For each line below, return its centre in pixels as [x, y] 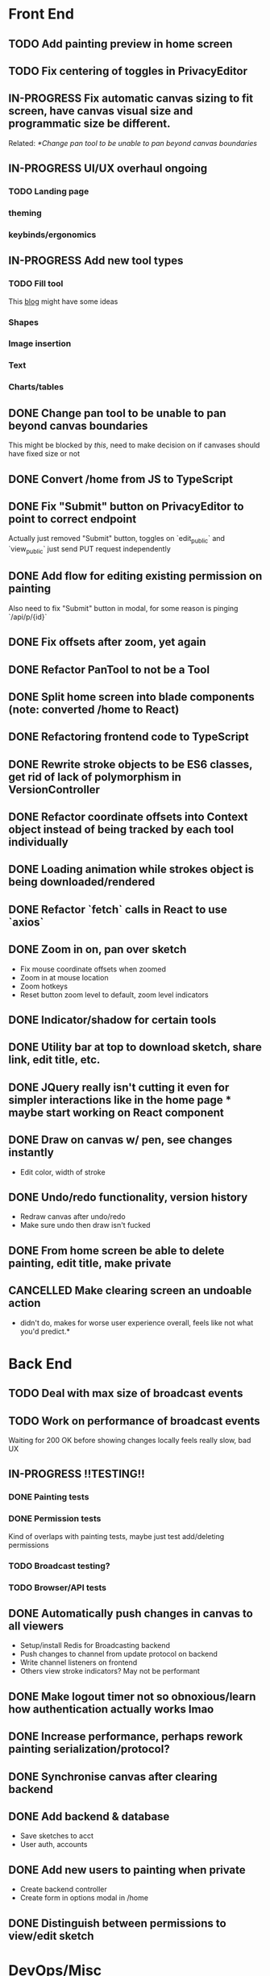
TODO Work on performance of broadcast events [134, 1421]
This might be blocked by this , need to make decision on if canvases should [134, 445]
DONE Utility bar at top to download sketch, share [135, 1048]
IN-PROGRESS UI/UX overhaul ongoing [108, 169]
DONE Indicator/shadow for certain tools [112, 1020]
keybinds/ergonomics [52, 235]
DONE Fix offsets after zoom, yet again [108, 642]
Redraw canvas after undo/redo [73, 1217]
